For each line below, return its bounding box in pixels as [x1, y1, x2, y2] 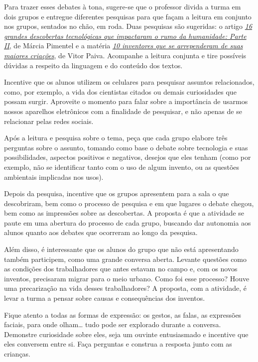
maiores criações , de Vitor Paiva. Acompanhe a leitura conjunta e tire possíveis [4, 50, 247, 60]
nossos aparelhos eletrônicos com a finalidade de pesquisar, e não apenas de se [4, 106, 242, 116]
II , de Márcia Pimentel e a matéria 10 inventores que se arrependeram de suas [4, 40, 243, 51]
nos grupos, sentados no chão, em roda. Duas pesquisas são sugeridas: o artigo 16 [4, 21, 253, 31]
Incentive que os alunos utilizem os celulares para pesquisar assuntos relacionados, [4, 77, 255, 87]
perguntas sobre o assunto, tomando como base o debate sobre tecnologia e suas [4, 142, 248, 152]
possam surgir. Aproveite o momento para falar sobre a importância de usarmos [4, 96, 248, 107]
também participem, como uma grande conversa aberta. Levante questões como [4, 253, 247, 264]
